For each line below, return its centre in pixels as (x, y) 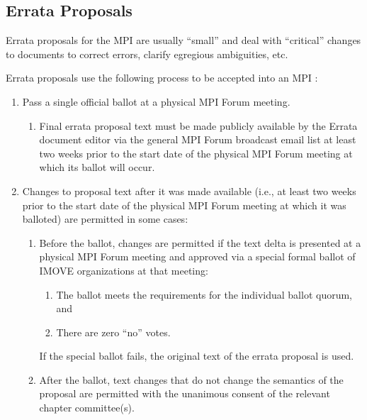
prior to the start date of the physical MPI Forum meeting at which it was (184, 205)
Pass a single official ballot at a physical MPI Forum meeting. (156, 101)
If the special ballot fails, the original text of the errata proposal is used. (197, 356)
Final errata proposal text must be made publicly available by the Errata (198, 125)
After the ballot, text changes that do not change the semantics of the (191, 379)
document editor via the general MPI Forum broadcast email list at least (198, 139)
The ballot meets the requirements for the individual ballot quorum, (204, 294)
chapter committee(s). (87, 408)
